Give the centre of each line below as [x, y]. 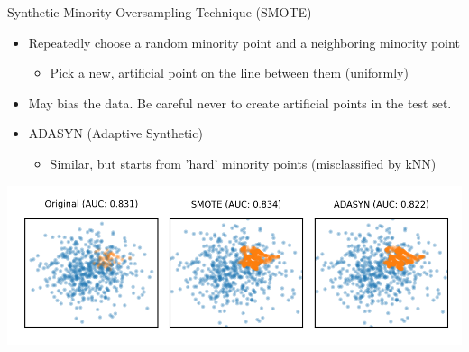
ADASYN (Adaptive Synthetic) [115, 133]
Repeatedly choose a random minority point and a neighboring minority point [244, 42]
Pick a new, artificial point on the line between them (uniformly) [229, 73]
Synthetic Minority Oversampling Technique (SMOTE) [160, 12]
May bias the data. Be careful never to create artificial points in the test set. [240, 102]
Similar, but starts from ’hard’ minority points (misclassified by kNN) [243, 163]
